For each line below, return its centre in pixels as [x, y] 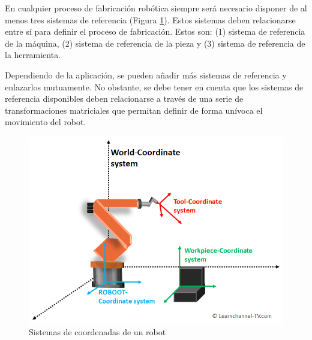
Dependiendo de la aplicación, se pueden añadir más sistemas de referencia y [146, 75]
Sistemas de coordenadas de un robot [97, 332]
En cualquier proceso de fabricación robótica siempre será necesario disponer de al [156, 8]
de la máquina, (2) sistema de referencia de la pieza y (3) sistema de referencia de [155, 43]
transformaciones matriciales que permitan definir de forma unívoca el [134, 110]
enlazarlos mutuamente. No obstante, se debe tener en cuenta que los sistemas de [154, 86]
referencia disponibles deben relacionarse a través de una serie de [124, 98]
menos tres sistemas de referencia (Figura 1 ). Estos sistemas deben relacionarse [150, 19]
